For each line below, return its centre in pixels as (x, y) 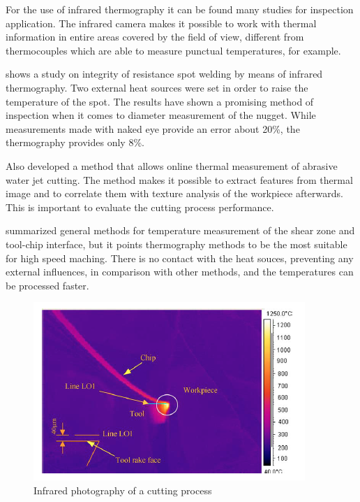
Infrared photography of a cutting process (123, 490)
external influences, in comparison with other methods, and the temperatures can (180, 272)
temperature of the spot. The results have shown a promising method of (160, 101)
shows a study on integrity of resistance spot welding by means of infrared (164, 74)
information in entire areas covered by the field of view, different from (155, 37)
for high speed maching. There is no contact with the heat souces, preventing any (180, 258)
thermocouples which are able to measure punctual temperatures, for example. (173, 50)
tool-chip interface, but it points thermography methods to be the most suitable (177, 244)
